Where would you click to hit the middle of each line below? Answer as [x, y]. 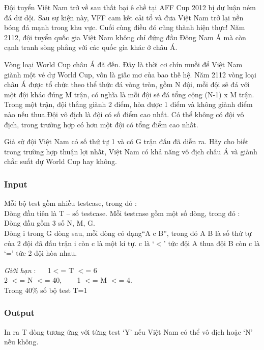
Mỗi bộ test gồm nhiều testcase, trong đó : [70, 203]
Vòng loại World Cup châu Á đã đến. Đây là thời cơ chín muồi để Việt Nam [123, 64]
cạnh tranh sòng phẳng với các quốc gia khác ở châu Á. [91, 47]
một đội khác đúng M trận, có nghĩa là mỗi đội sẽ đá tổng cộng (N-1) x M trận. [129, 94]
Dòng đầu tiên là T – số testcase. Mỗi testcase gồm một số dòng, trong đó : [122, 213]
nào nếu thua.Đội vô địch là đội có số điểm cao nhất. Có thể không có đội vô [124, 114]
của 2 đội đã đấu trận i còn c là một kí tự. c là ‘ [79, 243]
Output [20, 313]
